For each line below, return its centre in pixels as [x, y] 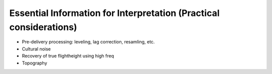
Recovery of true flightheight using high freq [68, 56]
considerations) [43, 27]
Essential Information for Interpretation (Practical [115, 13]
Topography [35, 63]
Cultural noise [37, 49]
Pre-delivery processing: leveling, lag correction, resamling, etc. [88, 42]
